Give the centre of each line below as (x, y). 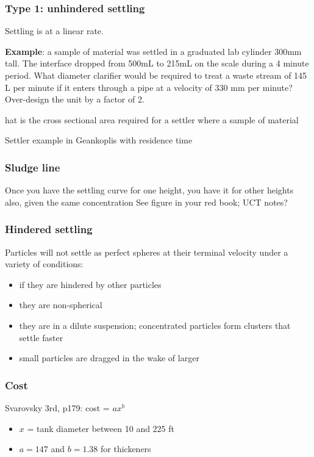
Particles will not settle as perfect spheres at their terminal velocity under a (147, 252)
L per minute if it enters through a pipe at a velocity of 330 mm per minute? (149, 87)
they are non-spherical (61, 305)
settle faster (41, 337)
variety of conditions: (44, 264)
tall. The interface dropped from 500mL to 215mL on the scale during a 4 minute (157, 63)
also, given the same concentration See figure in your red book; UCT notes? (146, 202)
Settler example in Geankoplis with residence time (99, 140)
